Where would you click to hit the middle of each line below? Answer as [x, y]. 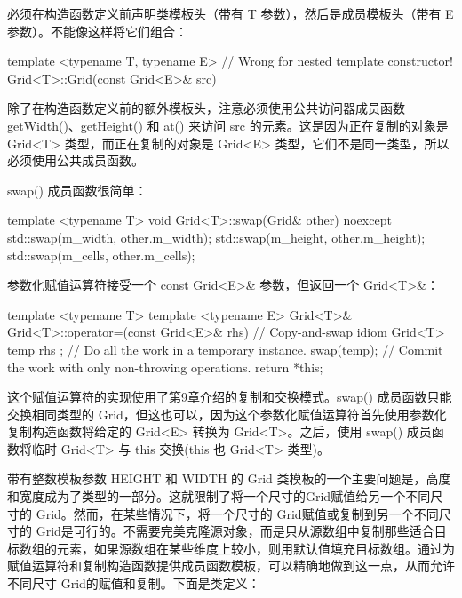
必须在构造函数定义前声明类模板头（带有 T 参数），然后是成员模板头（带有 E [231, 13]
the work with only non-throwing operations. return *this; [165, 367]
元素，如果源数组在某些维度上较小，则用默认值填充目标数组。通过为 [255, 548]
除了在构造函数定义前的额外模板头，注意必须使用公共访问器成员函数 [206, 108]
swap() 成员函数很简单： [77, 190]
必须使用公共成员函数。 [76, 160]
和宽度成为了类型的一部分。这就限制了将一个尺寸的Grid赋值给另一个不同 [219, 496]
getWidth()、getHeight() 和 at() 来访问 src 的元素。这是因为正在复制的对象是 [228, 125]
